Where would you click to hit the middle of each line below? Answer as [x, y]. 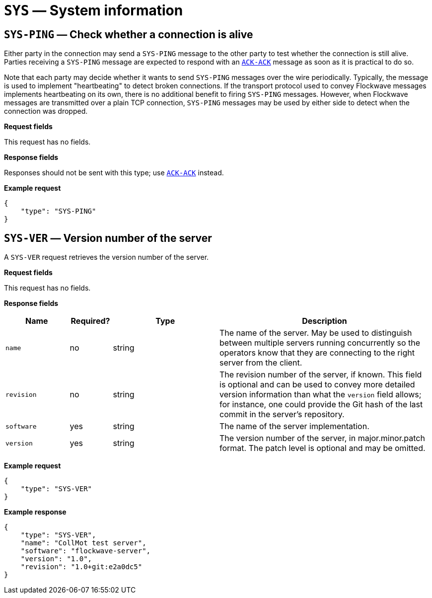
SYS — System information [94, 10]
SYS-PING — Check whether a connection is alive [129, 34]
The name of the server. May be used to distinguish [316, 333]
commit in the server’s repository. [282, 414]
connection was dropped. [46, 111]
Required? [90, 321]
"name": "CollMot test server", [83, 543]
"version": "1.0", [56, 559]
